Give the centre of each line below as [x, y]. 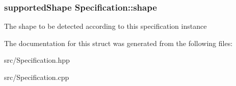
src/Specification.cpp [37, 77]
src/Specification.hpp [37, 60]
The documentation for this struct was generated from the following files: [119, 43]
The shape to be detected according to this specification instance [106, 26]
